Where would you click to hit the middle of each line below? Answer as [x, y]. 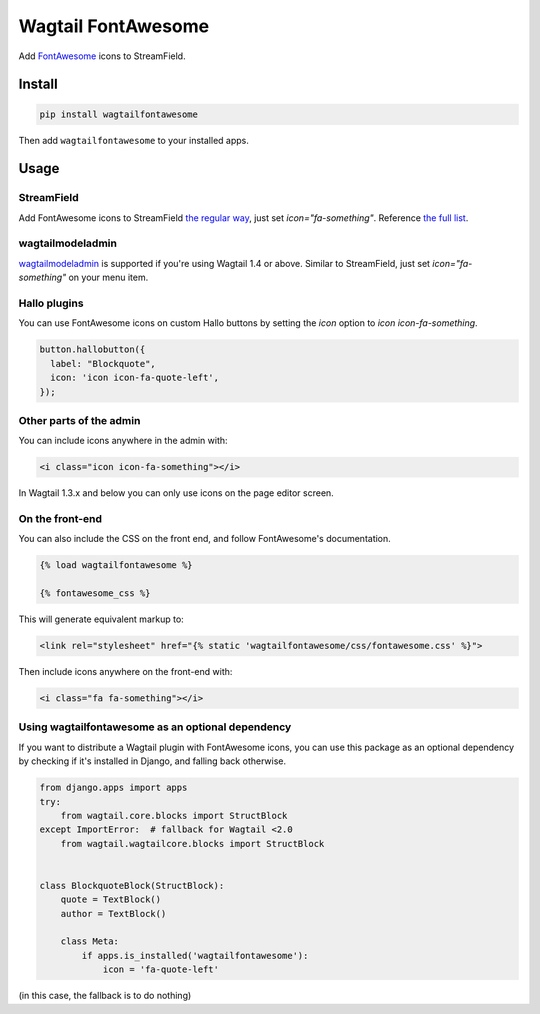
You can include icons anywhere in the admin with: [123, 441]
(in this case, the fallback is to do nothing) [105, 996]
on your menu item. [108, 277]
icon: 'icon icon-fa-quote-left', [135, 378]
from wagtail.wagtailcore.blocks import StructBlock [192, 843]
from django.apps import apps [113, 788]
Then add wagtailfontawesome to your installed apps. [133, 140]
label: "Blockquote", [103, 363]
